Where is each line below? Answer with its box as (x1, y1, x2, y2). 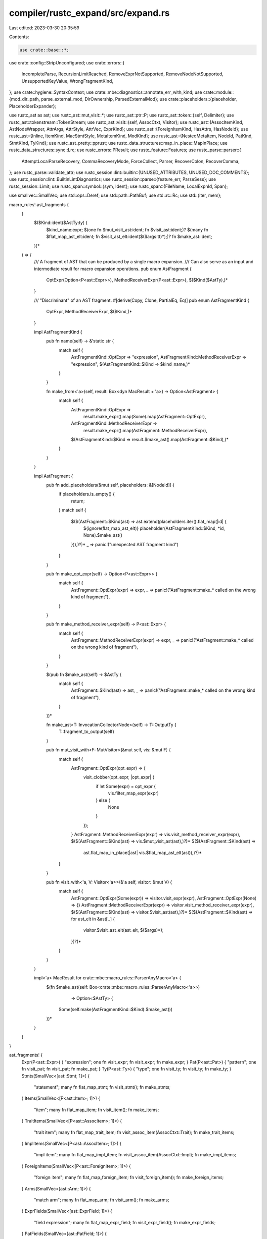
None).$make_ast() (83, 532, 123, 538)
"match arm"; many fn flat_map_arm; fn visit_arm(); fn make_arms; (34, 1197, 169, 1203)
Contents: (9, 34, 29, 40)
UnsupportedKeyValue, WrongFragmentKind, (21, 78, 114, 84)
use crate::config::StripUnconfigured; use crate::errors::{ (9, 59, 125, 65)
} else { (95, 797, 111, 803)
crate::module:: (203, 89, 234, 95)
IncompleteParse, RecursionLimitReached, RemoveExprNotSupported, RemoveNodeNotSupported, (21, 71, 223, 77)
